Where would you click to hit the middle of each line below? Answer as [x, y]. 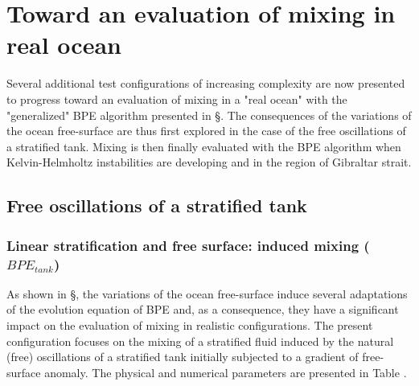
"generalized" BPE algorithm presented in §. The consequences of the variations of [209, 115]
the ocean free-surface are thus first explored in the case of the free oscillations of [206, 131]
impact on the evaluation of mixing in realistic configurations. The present [190, 324]
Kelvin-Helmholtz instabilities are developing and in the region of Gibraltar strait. [209, 162]
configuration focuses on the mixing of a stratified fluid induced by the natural [200, 341]
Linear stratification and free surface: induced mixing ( [188, 245]
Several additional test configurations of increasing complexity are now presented [206, 83]
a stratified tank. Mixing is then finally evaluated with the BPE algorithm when [204, 146]
